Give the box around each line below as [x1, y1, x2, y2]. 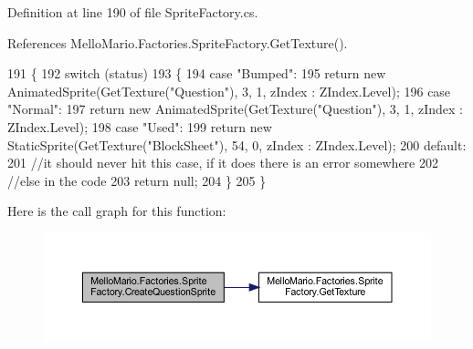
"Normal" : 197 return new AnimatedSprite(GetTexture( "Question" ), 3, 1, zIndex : [7, 99, 463, 118]
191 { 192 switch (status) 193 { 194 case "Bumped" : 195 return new [7, 64, 386, 83]
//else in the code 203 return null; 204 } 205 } [7, 170, 267, 190]
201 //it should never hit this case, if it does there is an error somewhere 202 [7, 153, 439, 172]
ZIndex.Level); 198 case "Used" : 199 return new [7, 117, 272, 136]
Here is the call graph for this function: [7, 201, 226, 221]
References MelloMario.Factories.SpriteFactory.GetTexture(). [7, 33, 348, 52]
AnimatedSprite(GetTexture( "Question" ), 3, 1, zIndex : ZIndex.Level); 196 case [7, 81, 451, 100]
